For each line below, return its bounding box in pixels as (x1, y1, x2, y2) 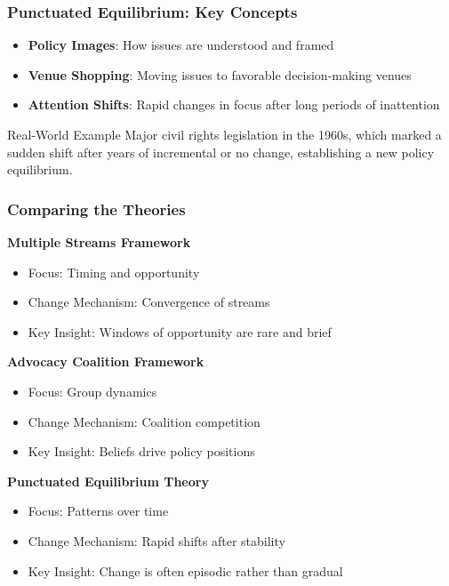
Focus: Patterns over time (28, 502, 169, 520)
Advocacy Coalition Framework (7, 352, 204, 371)
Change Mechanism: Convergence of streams (28, 293, 270, 311)
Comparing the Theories (7, 197, 186, 220)
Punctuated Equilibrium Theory (7, 471, 209, 490)
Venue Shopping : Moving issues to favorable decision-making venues (28, 65, 412, 84)
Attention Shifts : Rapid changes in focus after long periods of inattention (28, 95, 440, 114)
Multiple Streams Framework (7, 233, 191, 251)
